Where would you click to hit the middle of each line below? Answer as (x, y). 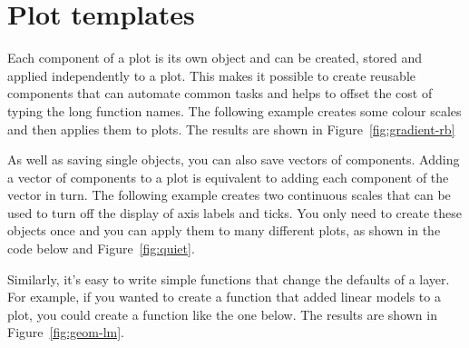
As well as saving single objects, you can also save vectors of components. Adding (234, 159)
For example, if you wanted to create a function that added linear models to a (224, 297)
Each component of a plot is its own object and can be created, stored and (215, 58)
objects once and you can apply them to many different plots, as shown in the (224, 230)
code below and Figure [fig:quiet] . (101, 249)
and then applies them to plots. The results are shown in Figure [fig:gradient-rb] (231, 129)
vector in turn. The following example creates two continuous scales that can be (229, 195)
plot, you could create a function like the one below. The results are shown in (222, 314)
